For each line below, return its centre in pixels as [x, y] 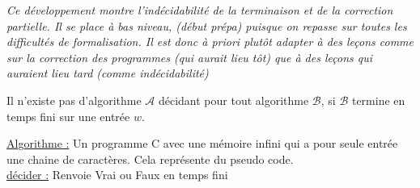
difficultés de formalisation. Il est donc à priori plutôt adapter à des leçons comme [210, 42]
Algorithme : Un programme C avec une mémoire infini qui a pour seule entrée [202, 143]
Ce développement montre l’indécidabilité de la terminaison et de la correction [200, 10]
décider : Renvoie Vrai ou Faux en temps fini [117, 175]
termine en [378, 100]
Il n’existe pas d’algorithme [74, 100]
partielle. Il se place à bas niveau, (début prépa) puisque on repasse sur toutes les [207, 25]
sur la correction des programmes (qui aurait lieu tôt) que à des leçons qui [190, 57]
